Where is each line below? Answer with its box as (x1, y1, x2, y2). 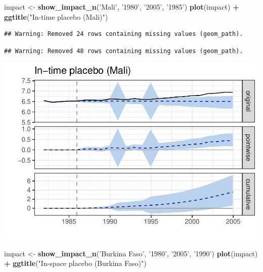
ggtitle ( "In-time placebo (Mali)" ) (4, 11, 108, 22)
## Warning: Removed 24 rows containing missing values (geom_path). (4, 30, 243, 38)
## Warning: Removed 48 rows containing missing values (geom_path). (4, 47, 243, 55)
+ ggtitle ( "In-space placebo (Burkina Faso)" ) (4, 258, 147, 268)
